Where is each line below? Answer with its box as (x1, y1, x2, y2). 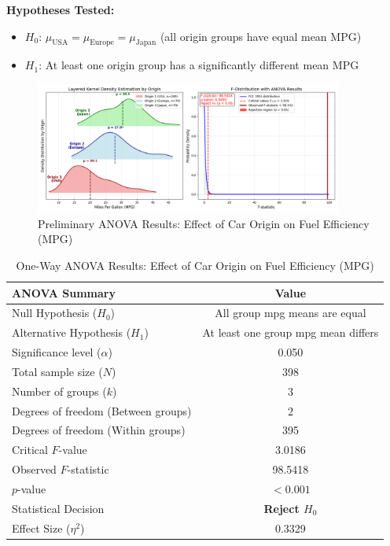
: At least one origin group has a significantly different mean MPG (39, 57, 359, 73)
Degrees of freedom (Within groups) (12, 422, 186, 438)
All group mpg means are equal (215, 304, 366, 321)
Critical (12, 441, 48, 458)
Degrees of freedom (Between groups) (12, 402, 192, 419)
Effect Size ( (12, 519, 71, 536)
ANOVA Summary (12, 284, 116, 301)
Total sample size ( (12, 363, 103, 379)
